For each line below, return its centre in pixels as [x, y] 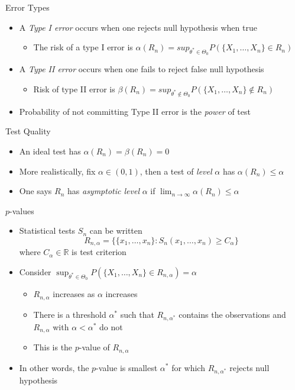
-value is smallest [127, 367]
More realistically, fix [57, 171]
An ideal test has [50, 151]
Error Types [27, 7]
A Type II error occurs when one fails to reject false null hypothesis [142, 69]
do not [111, 326]
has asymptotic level [103, 191]
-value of [94, 347]
